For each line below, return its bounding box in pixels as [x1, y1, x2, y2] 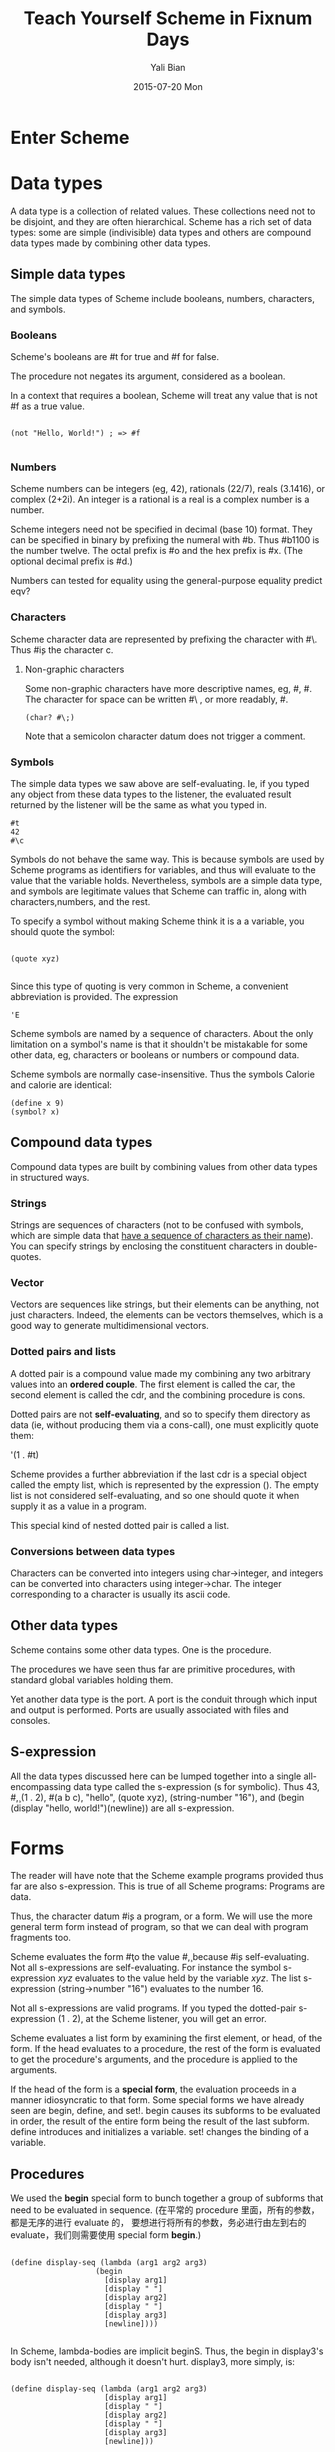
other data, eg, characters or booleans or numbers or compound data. [10, 1048, 300, 1061]
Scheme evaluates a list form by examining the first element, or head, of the [10, 2032, 323, 2044]
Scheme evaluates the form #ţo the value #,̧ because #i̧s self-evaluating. [10, 1951, 310, 1963]
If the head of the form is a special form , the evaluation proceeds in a [10, 2083, 297, 2096]
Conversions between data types [10, 1544, 176, 1558]
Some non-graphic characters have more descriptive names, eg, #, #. [24, 682, 313, 694]
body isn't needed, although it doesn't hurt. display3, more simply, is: [10, 2356, 295, 2368]
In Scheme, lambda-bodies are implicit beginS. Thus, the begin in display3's [10, 2345, 324, 2357]
